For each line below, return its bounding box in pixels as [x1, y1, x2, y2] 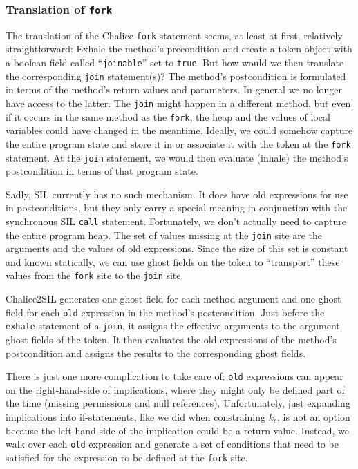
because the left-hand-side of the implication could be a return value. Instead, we [6, 423, 349, 437]
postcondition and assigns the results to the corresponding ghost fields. [6, 345, 306, 360]
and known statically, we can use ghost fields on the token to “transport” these [6, 254, 340, 269]
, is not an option [277, 410, 350, 424]
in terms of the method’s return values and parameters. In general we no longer [6, 82, 343, 97]
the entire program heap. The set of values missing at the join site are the [6, 227, 323, 242]
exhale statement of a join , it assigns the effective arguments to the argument [6, 318, 340, 333]
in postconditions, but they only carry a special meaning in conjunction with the [6, 200, 348, 215]
